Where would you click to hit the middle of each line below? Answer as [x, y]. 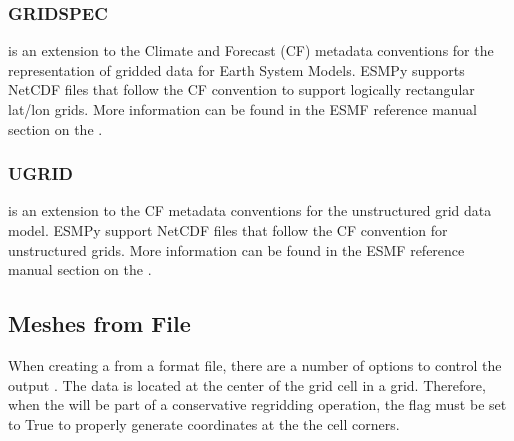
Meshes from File [99, 323]
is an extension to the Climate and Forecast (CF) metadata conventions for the [251, 50]
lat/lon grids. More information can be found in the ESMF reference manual [242, 109]
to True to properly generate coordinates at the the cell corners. [204, 423]
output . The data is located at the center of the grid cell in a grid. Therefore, [247, 384]
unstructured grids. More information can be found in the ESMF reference [236, 249]
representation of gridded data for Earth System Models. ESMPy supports [236, 69]
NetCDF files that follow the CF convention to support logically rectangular [241, 89]
